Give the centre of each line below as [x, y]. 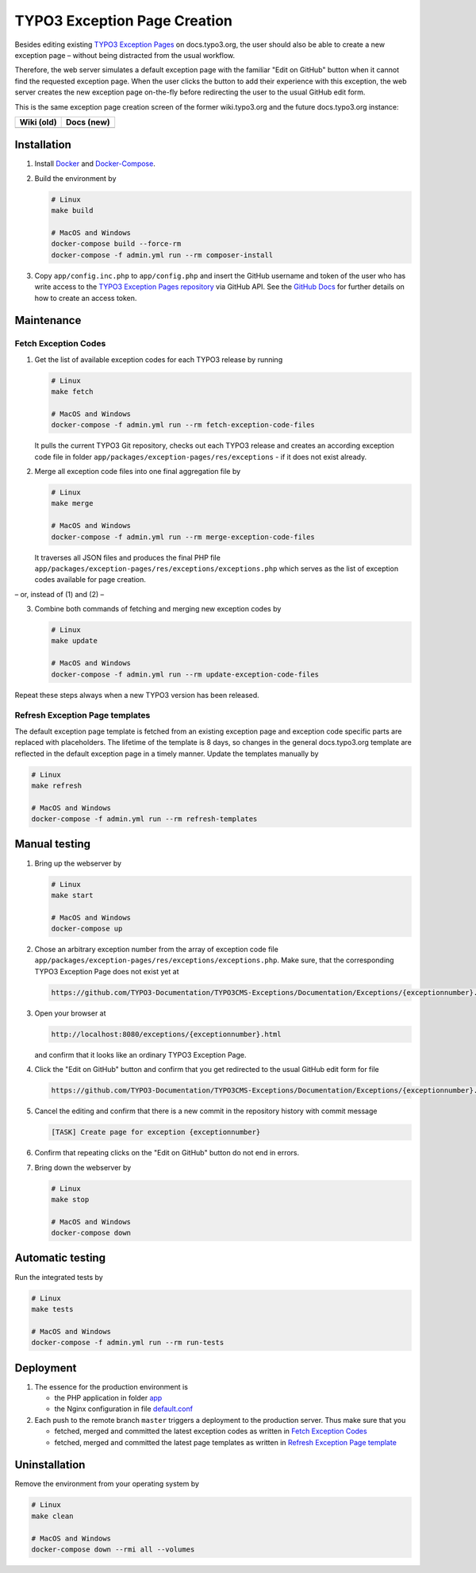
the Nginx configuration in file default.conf [124, 1409]
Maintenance [48, 320]
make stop [70, 1199]
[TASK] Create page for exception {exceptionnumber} [156, 1132]
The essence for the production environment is [111, 1386]
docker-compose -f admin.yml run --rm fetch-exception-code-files [183, 425]
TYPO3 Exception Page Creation [124, 21]
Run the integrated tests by [59, 1277]
